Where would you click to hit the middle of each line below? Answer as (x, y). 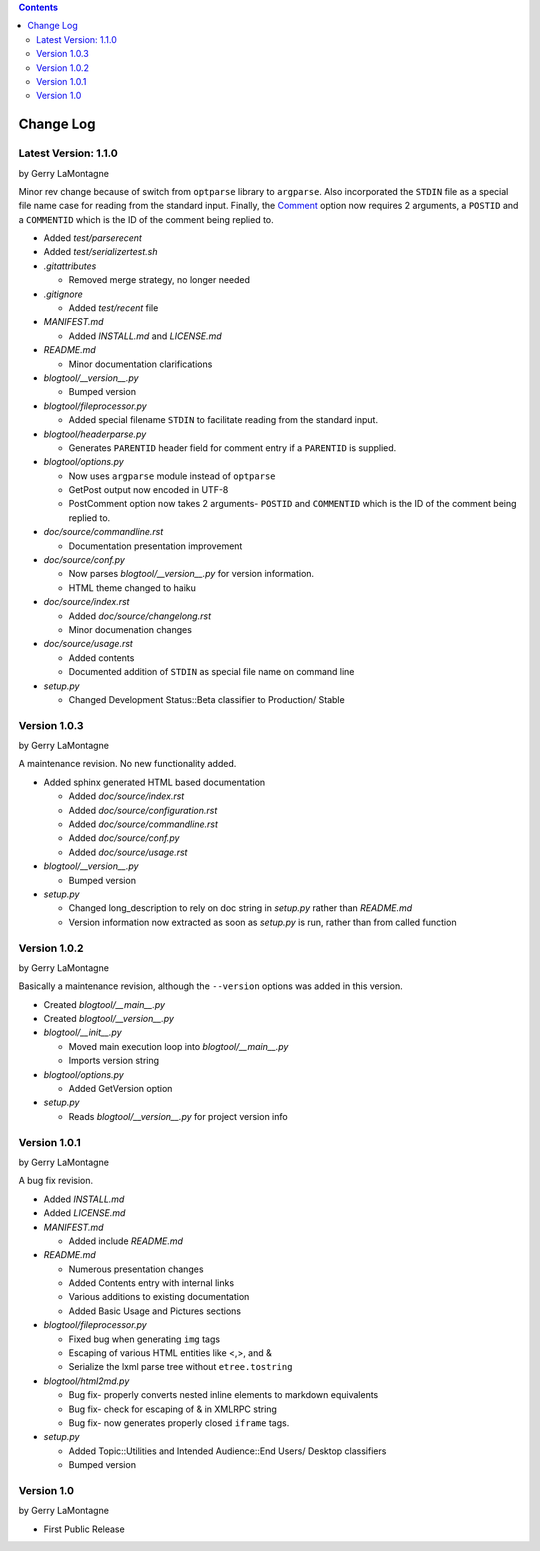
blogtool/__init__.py (82, 1032)
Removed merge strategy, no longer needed (159, 280)
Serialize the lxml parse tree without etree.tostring (180, 1367)
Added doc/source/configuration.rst (143, 810)
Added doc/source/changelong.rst (140, 616)
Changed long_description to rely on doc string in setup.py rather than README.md (240, 908)
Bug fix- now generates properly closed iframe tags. (179, 1423)
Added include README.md (126, 1241)
